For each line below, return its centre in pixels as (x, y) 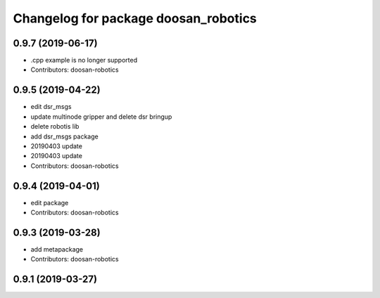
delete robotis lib (55, 127)
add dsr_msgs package (64, 136)
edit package (50, 202)
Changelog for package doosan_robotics (135, 18)
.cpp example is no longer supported (84, 60)
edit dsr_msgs (51, 107)
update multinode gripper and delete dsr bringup (101, 117)
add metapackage (57, 249)
